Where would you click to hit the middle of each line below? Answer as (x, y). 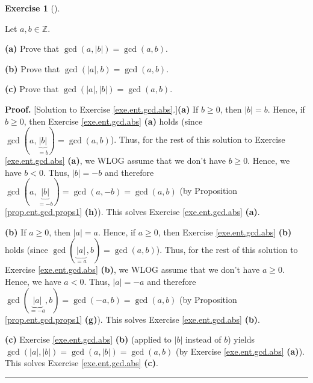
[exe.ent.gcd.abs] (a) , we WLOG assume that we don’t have (115, 160)
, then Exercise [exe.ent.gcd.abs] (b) (225, 232)
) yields (241, 339)
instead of (203, 339)
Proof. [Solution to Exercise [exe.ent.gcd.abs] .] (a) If (102, 109)
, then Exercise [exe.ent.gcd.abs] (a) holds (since (113, 121)
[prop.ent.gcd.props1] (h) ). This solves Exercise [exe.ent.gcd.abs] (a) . (132, 212)
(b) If (16, 232)
